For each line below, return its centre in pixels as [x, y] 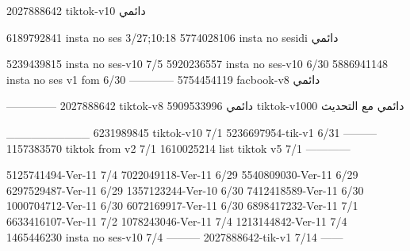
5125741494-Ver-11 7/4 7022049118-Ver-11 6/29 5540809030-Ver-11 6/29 [182, 175]
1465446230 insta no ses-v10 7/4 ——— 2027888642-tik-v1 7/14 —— [175, 236]
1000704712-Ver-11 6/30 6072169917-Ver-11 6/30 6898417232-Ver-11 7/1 [182, 205]
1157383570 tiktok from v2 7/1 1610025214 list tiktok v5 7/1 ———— [178, 148]
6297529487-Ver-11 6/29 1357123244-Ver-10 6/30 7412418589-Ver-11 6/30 [185, 190]
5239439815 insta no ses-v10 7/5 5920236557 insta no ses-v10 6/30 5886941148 [197, 64]
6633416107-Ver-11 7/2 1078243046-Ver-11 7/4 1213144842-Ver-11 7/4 [177, 221]
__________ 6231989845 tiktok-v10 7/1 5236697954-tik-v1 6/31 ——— [192, 132]
